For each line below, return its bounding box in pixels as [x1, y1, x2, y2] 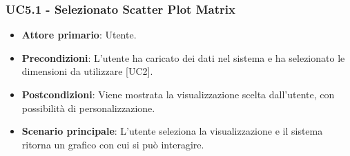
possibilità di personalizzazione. [21, 100, 155, 115]
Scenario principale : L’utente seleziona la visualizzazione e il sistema [21, 124, 323, 138]
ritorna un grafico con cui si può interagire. [21, 137, 204, 151]
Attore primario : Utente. [21, 27, 137, 42]
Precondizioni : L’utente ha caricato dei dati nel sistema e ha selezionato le [21, 50, 345, 65]
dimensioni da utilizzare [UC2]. [21, 64, 153, 78]
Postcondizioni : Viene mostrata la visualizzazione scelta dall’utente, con [21, 87, 335, 101]
